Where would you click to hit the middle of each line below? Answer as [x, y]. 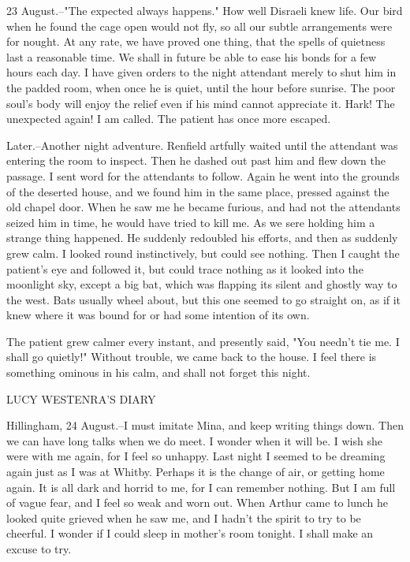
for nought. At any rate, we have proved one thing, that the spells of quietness [196, 41]
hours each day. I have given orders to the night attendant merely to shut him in [201, 72]
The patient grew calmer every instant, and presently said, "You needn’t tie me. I [203, 341]
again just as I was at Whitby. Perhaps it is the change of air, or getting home [196, 472]
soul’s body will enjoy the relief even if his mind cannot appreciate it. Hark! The [201, 103]
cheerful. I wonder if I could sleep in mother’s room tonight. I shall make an [190, 533]
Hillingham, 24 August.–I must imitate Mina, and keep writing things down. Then [205, 425]
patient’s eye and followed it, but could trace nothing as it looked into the [185, 268]
